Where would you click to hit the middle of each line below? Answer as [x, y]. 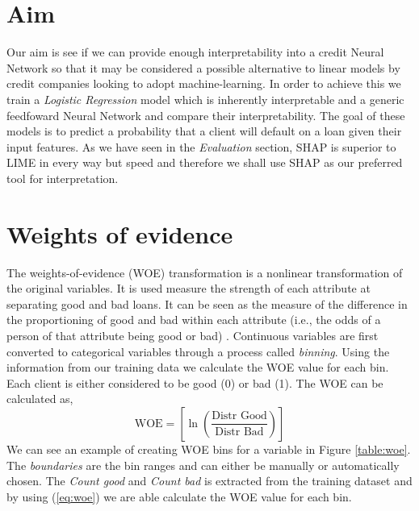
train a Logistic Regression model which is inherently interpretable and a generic [205, 99]
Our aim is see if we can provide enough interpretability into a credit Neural [195, 52]
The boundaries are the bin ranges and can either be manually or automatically [203, 465]
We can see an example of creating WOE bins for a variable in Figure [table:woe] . [209, 449]
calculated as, [40, 399]
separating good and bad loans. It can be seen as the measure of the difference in [207, 303]
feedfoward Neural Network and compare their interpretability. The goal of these [206, 115]
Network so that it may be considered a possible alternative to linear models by [203, 67]
